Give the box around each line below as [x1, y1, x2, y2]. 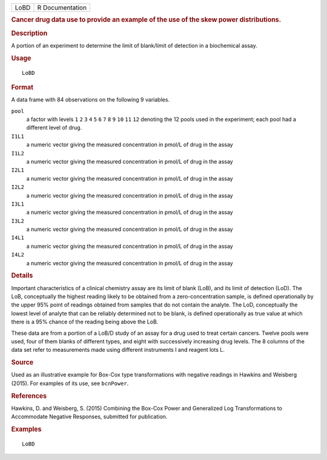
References [11, 392, 47, 400]
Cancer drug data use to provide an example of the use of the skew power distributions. [11, 16, 282, 24]
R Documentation [37, 4, 87, 11]
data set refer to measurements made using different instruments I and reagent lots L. [11, 346, 225, 354]
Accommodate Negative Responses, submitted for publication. [11, 413, 168, 420]
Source [11, 358, 34, 367]
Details [11, 271, 33, 280]
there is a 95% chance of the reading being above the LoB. [11, 318, 159, 326]
